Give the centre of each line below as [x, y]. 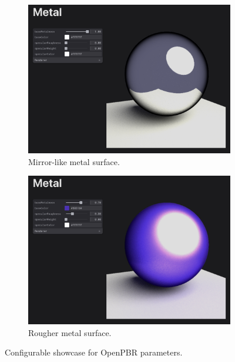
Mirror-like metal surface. [74, 161]
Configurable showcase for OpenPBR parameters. [94, 352]
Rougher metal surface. [70, 332]
